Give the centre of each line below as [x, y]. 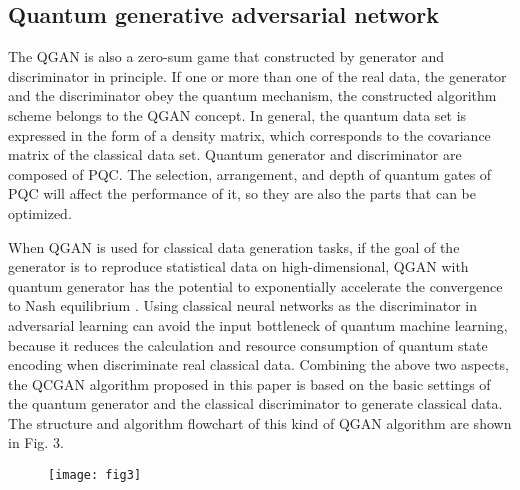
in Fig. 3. [36, 442]
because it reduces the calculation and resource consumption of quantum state [248, 344]
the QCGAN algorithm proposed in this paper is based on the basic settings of [249, 383]
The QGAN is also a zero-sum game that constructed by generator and [226, 56]
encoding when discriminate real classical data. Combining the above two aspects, [258, 364]
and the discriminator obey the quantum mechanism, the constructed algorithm [252, 95]
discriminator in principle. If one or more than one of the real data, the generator [257, 75]
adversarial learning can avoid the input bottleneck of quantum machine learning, [258, 324]
